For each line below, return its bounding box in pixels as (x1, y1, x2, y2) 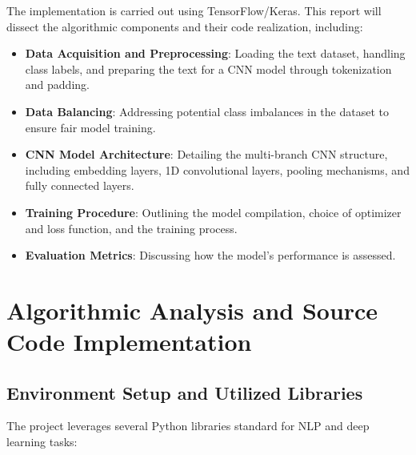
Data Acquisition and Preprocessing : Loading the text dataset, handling (25, 45, 406, 62)
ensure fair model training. (25, 119, 156, 135)
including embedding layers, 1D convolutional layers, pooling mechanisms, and (25, 161, 410, 178)
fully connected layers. (25, 177, 134, 194)
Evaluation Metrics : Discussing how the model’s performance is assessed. (25, 247, 396, 264)
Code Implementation (6, 325, 252, 358)
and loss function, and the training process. (25, 219, 238, 236)
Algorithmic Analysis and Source (6, 293, 378, 326)
